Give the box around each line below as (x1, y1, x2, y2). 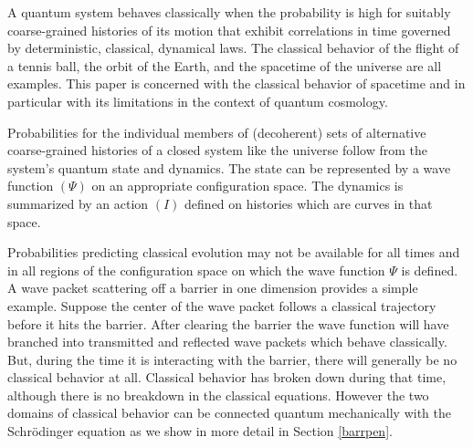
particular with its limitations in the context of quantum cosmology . (7, 91, 388, 110)
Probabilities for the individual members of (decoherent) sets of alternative (7, 122, 426, 141)
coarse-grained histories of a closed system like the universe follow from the (7, 140, 427, 160)
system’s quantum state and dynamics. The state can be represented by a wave (7, 158, 451, 177)
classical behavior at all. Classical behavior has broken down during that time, (7, 368, 447, 387)
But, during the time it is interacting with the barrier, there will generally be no (7, 349, 457, 369)
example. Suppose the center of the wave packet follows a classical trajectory (7, 296, 436, 315)
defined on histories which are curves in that (184, 193, 433, 213)
